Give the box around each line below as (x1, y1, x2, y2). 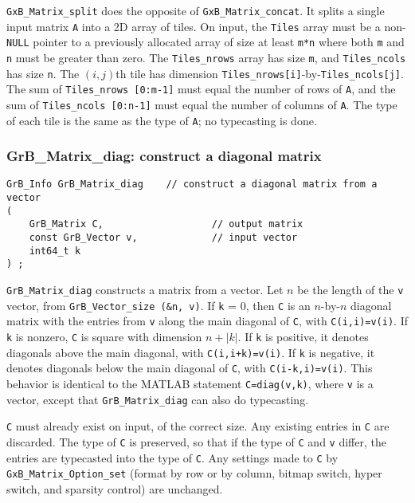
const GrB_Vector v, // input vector (29, 232, 298, 244)
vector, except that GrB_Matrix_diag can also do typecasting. (6, 391, 309, 407)
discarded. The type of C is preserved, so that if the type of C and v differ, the (6, 433, 386, 450)
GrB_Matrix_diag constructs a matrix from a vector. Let (6, 281, 284, 298)
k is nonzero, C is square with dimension (6, 328, 202, 345)
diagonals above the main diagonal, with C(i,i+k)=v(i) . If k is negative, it (6, 344, 375, 360)
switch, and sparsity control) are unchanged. (6, 480, 223, 497)
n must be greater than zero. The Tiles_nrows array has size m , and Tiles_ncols (6, 49, 406, 65)
